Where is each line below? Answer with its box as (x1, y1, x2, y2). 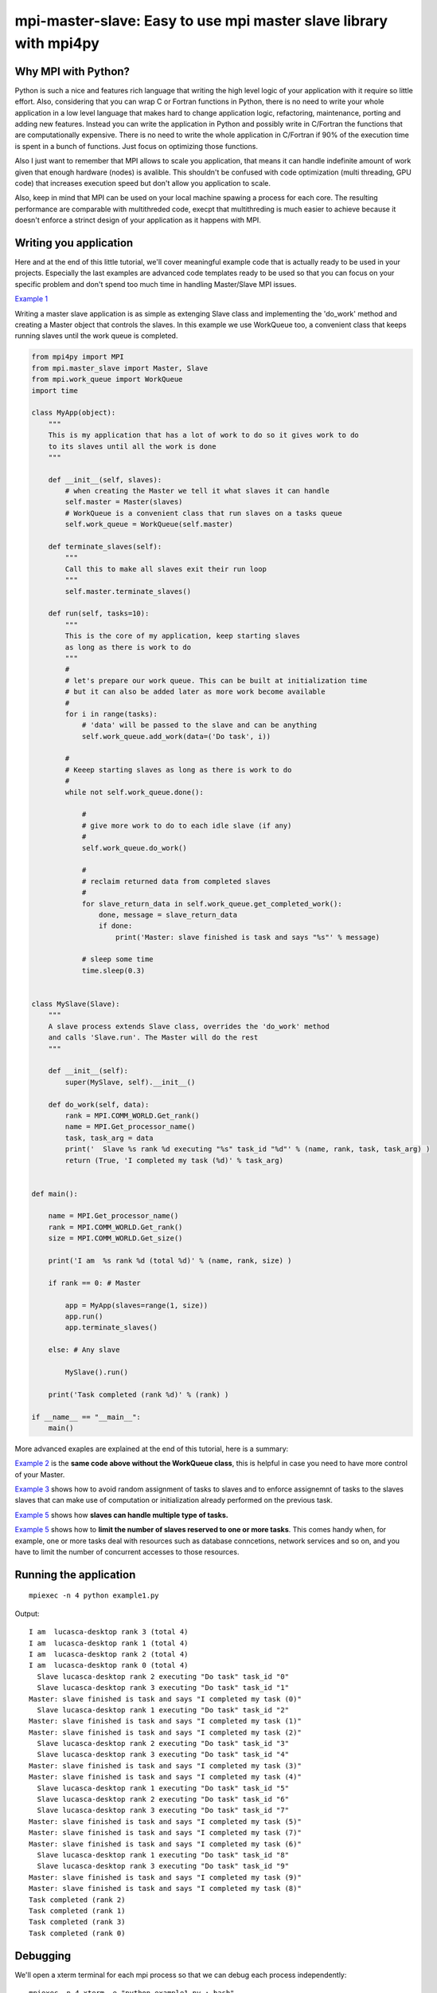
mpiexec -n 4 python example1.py (29, 1591, 159, 1600)
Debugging (14, 1949, 72, 1963)
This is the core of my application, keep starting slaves (64, 631, 301, 641)
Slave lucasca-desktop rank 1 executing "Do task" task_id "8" (37, 1850, 290, 1859)
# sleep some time (81, 955, 154, 964)
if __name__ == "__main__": (31, 1412, 141, 1421)
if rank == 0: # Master (48, 1278, 141, 1287)
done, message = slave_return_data (98, 910, 238, 919)
